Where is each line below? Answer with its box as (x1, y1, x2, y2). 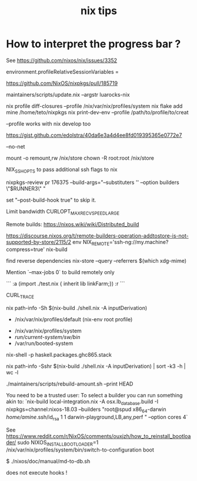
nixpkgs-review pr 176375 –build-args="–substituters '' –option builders (6, 179, 179, 186)
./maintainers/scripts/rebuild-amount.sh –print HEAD (6, 380, 133, 387)
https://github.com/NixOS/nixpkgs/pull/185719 (6, 80, 118, 87)
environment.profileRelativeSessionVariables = (6, 68, 119, 75)
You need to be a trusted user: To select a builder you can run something (6, 392, 183, 399)
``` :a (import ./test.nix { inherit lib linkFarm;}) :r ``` (6, 280, 125, 287)
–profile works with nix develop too (6, 120, 91, 127)
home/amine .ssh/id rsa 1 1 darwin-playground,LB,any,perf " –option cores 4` (6, 413, 188, 422)
